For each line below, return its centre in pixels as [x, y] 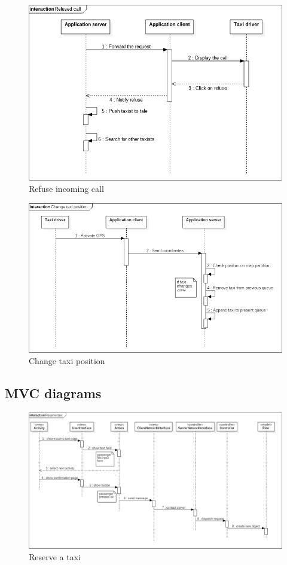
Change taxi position [67, 361]
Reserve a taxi [55, 557]
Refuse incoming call [66, 189]
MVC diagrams [53, 393]
